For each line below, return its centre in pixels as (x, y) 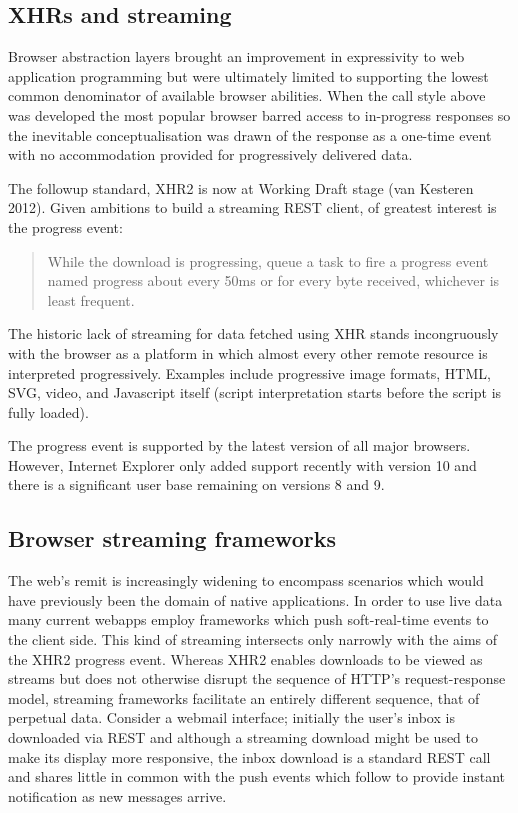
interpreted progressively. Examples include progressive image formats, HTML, (249, 372)
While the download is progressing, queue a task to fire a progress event (268, 260)
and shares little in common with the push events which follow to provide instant (257, 776)
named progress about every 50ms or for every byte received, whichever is (273, 280)
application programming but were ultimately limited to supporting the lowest (248, 75)
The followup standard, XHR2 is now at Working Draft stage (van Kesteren (241, 187)
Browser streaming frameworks (172, 538)
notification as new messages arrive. (117, 795)
